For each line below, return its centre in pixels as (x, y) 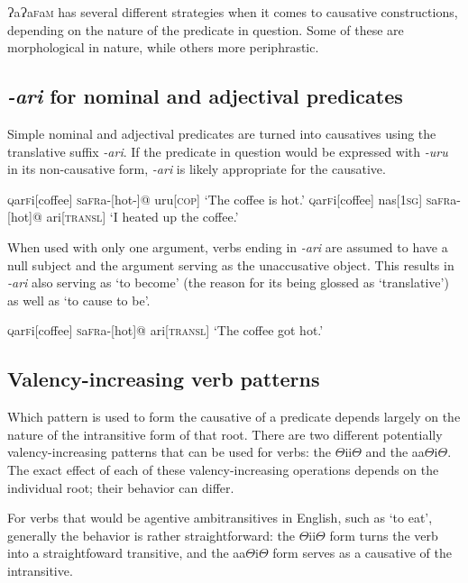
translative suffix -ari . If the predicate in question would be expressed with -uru (228, 151)
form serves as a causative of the (362, 553)
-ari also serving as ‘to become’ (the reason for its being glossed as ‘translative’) (228, 282)
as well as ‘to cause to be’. (79, 300)
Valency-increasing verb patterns (164, 379)
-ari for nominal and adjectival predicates (205, 96)
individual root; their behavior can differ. (121, 487)
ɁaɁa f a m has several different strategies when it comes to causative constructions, (233, 12)
